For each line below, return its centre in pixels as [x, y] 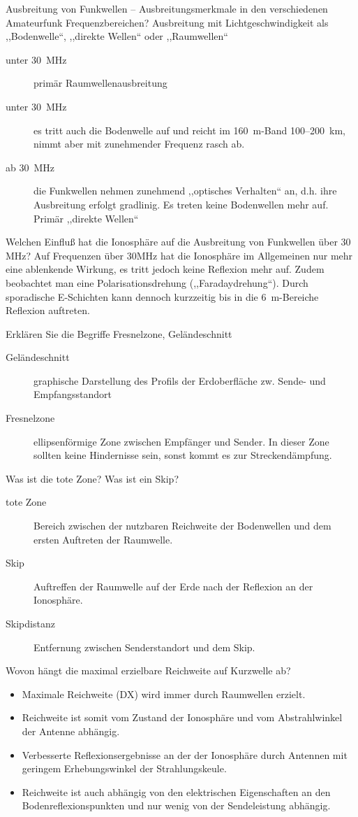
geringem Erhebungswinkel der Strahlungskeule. [124, 768]
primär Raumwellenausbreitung [100, 83]
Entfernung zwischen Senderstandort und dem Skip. [144, 647]
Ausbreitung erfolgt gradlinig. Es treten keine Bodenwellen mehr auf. [181, 204]
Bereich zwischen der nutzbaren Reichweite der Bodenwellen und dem [182, 526]
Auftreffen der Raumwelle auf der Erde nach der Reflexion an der [173, 586]
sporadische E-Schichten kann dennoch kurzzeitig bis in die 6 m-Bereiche [162, 296]
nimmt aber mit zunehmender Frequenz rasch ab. [139, 144]
